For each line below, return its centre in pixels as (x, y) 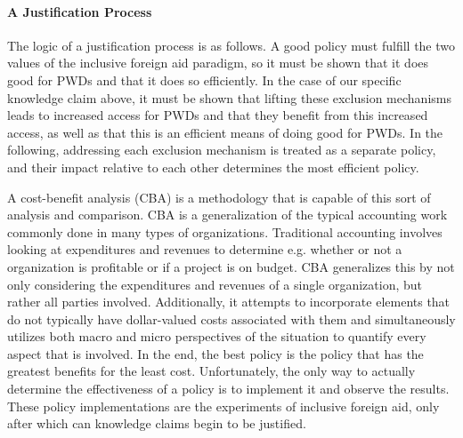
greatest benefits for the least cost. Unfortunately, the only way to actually (211, 371)
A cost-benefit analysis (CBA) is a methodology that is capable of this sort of (219, 197)
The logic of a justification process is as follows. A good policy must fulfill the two (231, 45)
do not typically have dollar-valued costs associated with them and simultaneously (231, 319)
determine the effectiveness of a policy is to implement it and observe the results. (228, 389)
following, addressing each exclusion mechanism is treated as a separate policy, (222, 150)
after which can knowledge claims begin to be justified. (157, 423)
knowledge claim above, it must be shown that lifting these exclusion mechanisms (229, 97)
